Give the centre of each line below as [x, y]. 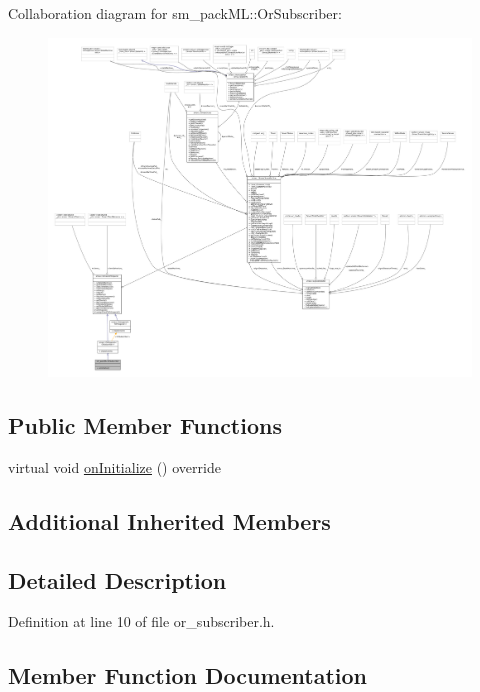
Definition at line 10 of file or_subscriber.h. [141, 621]
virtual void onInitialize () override [114, 466]
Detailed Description [117, 579]
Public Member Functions [145, 425]
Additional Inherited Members [169, 520]
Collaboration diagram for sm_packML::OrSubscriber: [175, 13]
